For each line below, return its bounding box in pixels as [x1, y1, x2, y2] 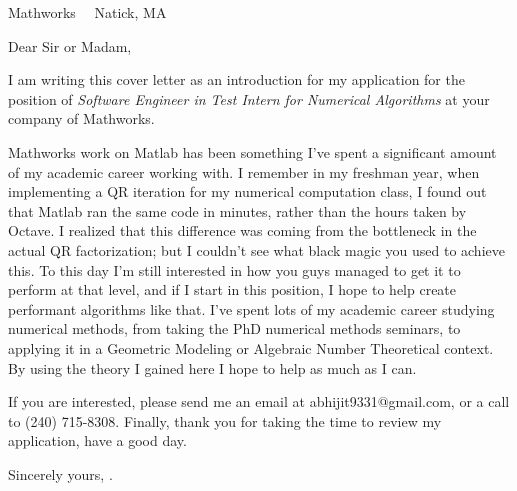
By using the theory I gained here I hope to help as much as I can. [8, 357, 417, 378]
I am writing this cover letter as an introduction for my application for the [8, 69, 465, 90]
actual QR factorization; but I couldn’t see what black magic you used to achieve [8, 239, 505, 260]
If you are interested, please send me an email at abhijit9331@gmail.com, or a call [8, 391, 510, 412]
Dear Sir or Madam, [8, 35, 132, 56]
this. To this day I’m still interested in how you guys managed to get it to [8, 259, 461, 280]
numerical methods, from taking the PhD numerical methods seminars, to [8, 318, 461, 339]
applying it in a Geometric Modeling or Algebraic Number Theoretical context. [8, 337, 494, 358]
